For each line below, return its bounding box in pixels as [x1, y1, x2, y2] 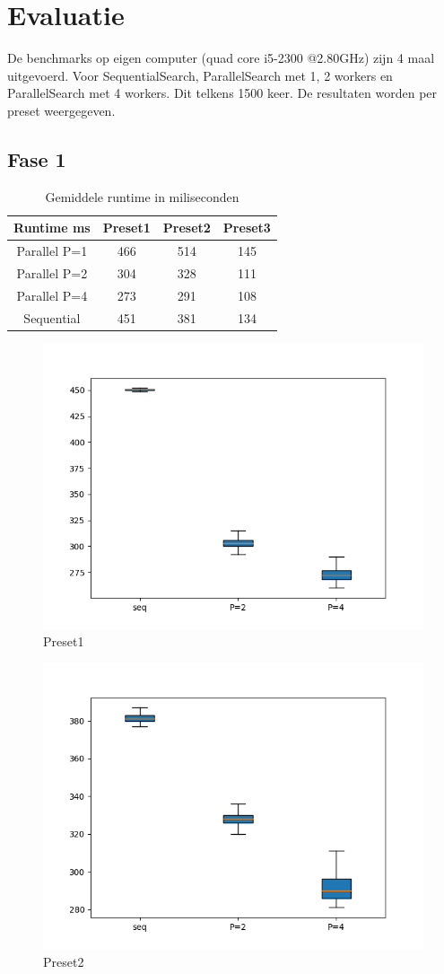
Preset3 [222, 218, 271, 237]
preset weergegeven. [7, 101, 116, 119]
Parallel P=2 [16, 263, 88, 282]
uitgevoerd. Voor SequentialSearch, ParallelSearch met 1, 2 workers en [7, 66, 393, 84]
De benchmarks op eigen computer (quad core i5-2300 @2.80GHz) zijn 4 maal [7, 48, 435, 67]
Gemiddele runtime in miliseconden [45, 187, 239, 206]
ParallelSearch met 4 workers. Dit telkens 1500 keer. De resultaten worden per [7, 83, 438, 102]
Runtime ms [13, 218, 91, 237]
